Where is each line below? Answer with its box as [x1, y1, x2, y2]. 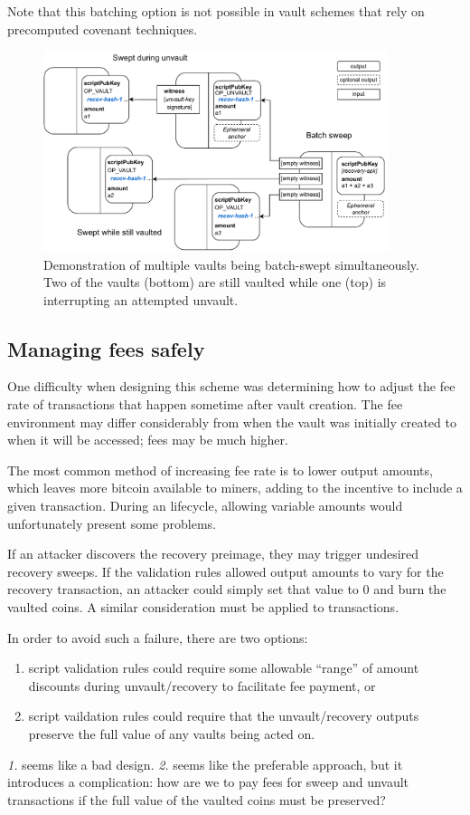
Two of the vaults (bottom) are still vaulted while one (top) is [43, 273, 387, 292]
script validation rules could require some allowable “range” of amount [28, 658, 419, 677]
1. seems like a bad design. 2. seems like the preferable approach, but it [7, 754, 403, 773]
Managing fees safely [7, 334, 205, 362]
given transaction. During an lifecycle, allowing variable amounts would [7, 496, 403, 515]
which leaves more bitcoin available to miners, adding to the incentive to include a [7, 478, 463, 497]
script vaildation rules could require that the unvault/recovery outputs [28, 706, 419, 725]
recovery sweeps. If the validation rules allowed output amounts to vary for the [7, 561, 444, 580]
